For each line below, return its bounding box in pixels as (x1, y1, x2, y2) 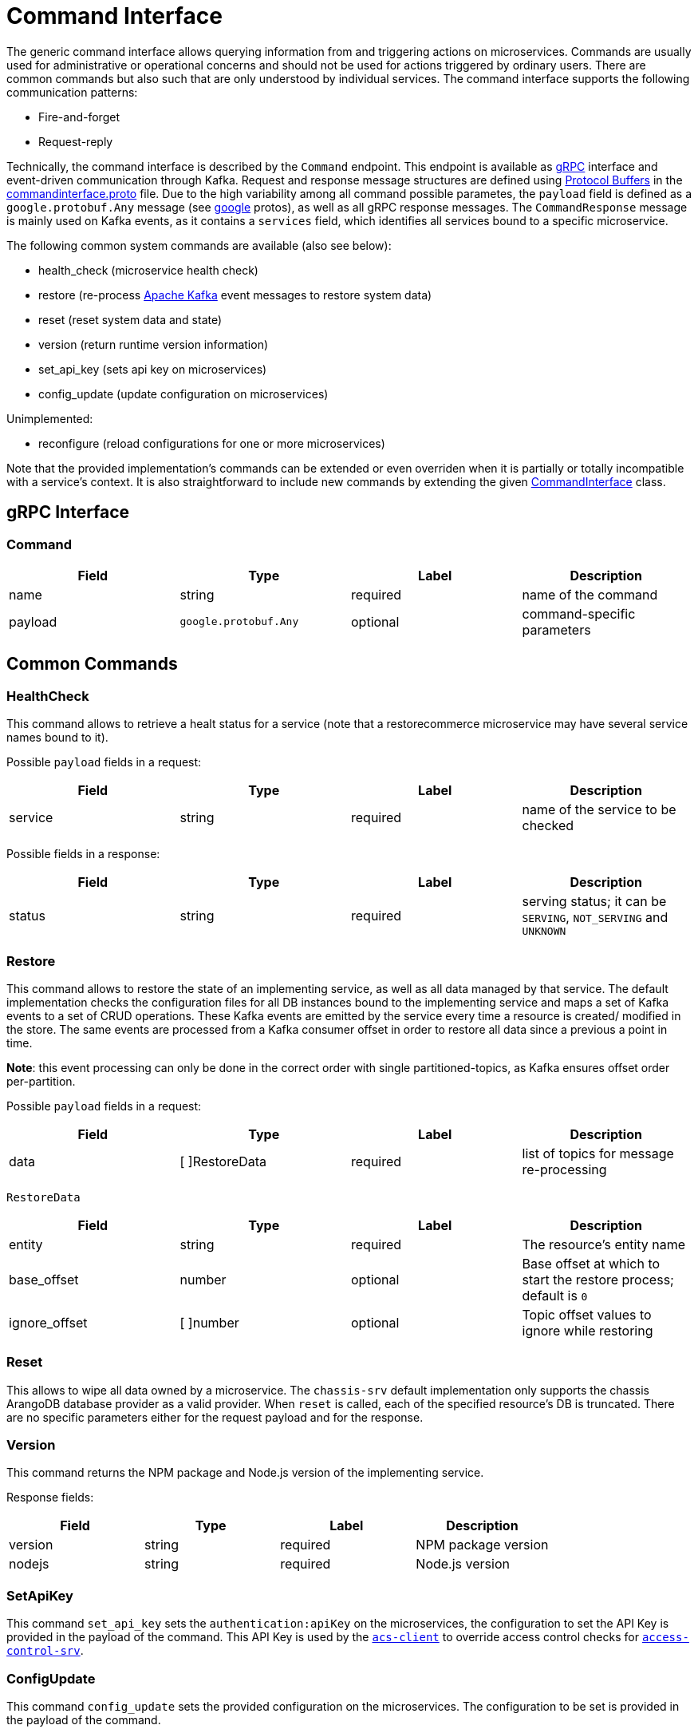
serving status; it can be (522, 893, 667, 910)
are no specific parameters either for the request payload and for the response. (6, 1410, 424, 1424)
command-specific (522, 605, 636, 622)
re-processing (522, 1161, 607, 1177)
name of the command (522, 586, 658, 603)
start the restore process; (522, 1271, 674, 1288)
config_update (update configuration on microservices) (38, 386, 329, 401)
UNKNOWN (522, 925, 566, 938)
